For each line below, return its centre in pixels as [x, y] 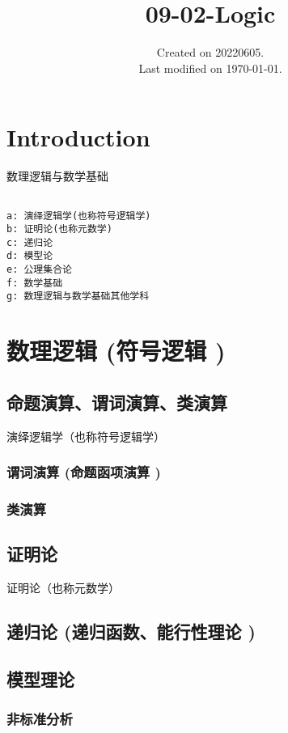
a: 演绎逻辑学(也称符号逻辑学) [79, 216]
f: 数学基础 [35, 283]
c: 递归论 [30, 242]
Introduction [78, 137]
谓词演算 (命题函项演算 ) [84, 472]
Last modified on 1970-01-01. [210, 68]
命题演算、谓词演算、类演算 [117, 402]
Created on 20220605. [210, 52]
